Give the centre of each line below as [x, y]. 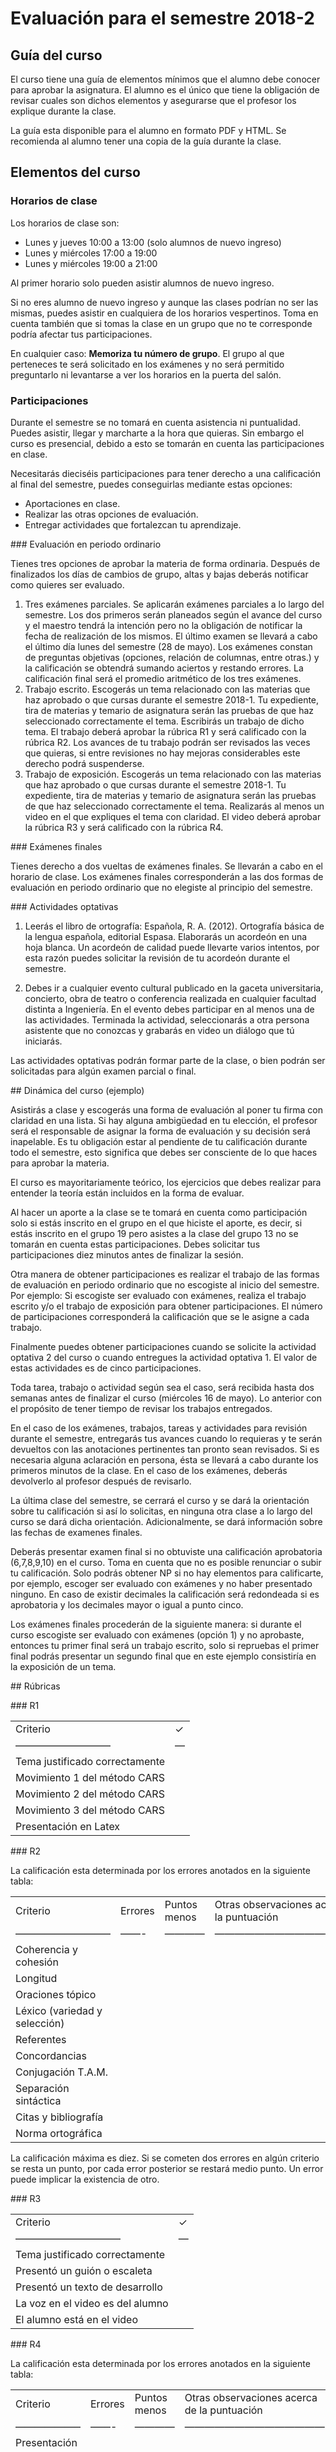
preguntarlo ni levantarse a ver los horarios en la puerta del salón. [146, 374]
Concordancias [51, 2055]
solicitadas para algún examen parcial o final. [103, 1071]
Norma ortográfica [59, 2133]
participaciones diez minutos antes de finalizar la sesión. [127, 1254]
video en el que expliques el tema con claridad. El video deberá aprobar [173, 816]
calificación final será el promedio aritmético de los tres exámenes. [163, 678]
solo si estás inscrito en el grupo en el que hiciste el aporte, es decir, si [156, 1223]
